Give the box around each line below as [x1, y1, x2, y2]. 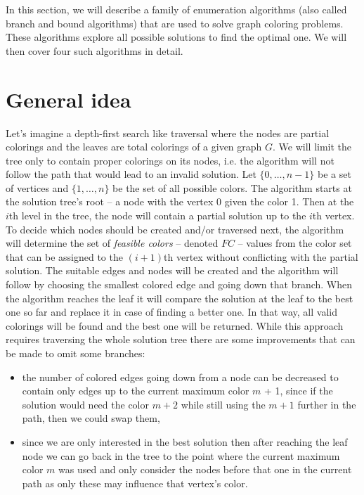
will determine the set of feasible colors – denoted [6, 236, 219, 250]
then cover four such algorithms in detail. [6, 43, 183, 58]
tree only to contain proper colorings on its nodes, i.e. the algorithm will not [6, 153, 334, 167]
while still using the [181, 397, 266, 411]
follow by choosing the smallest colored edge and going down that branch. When [6, 277, 353, 292]
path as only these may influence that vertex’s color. [22, 475, 248, 490]
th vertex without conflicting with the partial [164, 249, 358, 264]
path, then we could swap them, [22, 411, 160, 425]
